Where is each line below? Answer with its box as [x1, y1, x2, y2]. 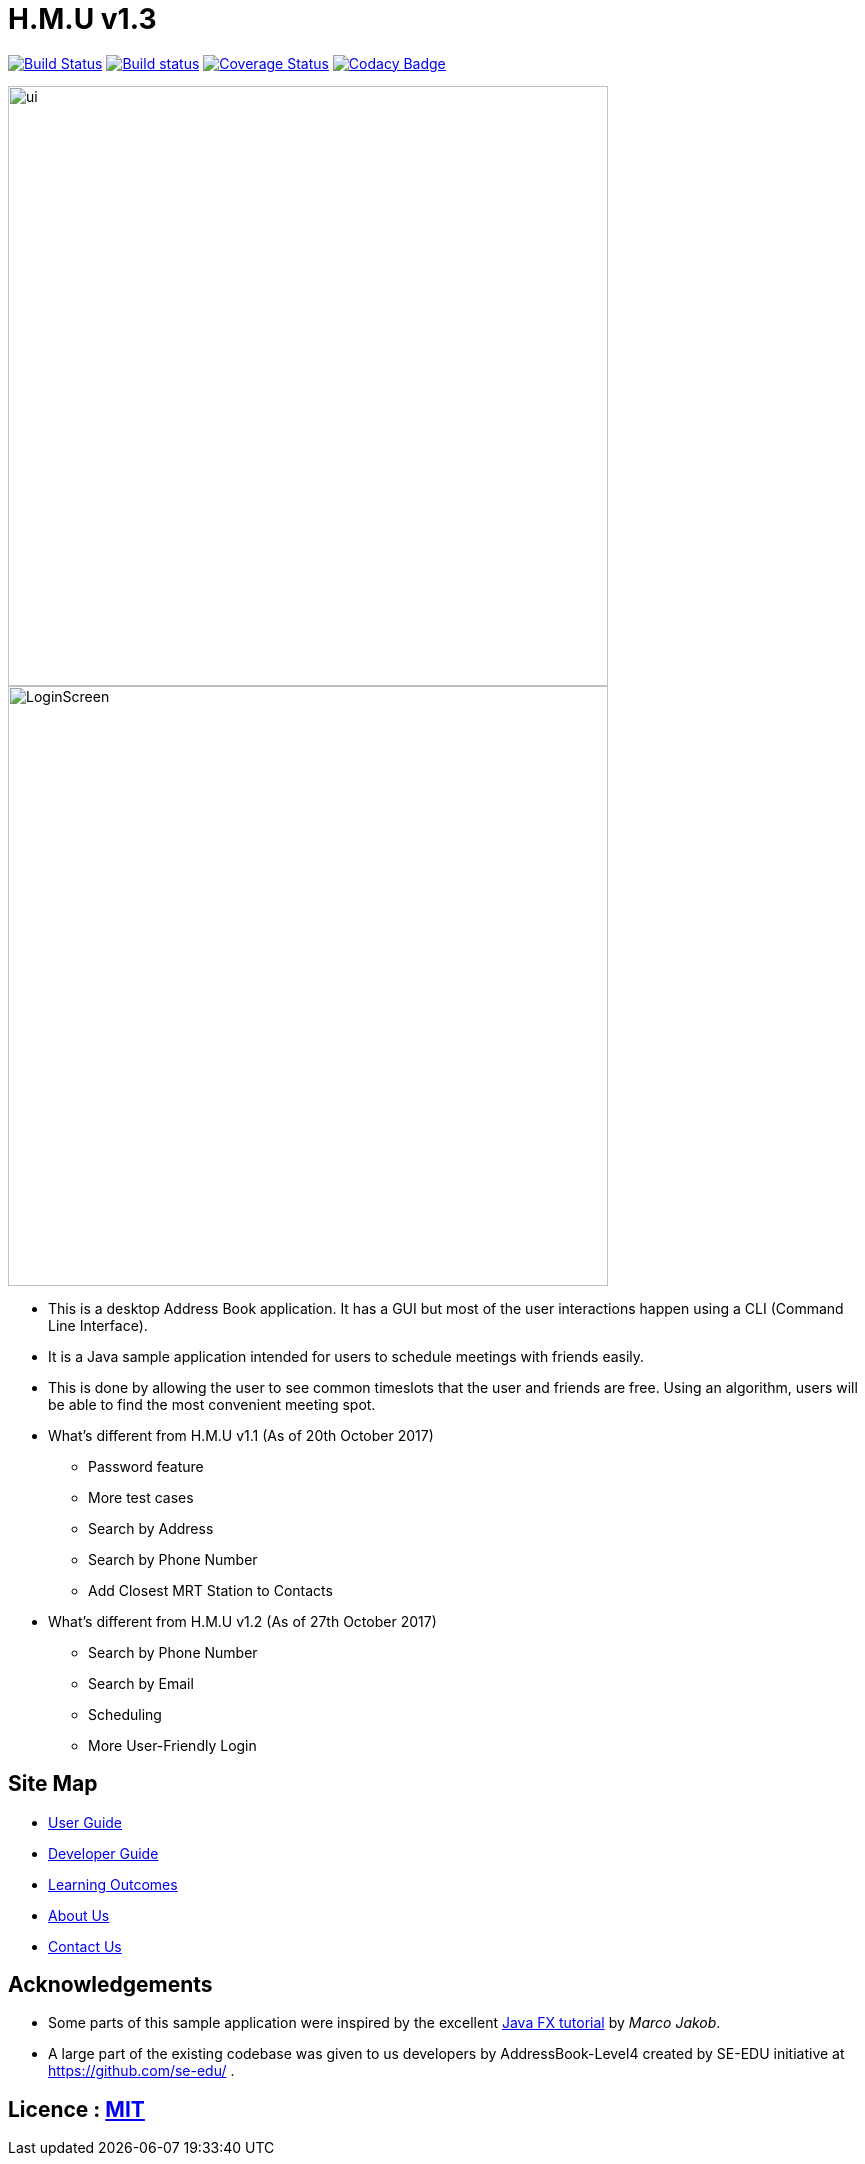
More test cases [88, 1488, 194, 1506]
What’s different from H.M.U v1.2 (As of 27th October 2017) [48, 1612, 437, 1630]
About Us [48, 1906, 110, 1924]
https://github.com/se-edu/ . [48, 2062, 235, 2080]
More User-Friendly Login [88, 1736, 257, 1754]
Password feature [88, 1457, 204, 1475]
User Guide [48, 1813, 123, 1831]
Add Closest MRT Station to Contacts [88, 1581, 333, 1599]
